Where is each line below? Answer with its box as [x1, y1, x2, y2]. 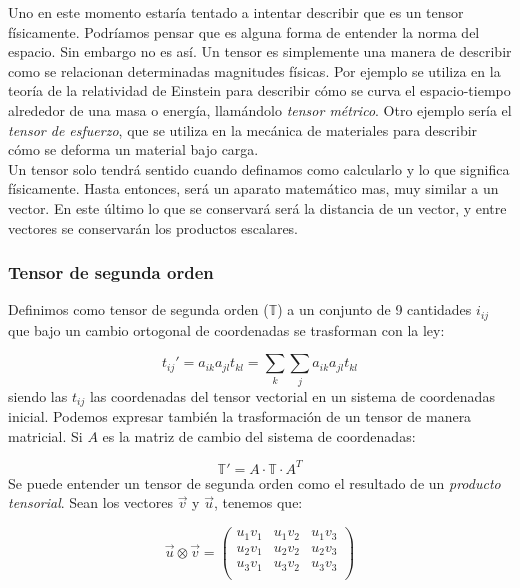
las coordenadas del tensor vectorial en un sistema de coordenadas [89, 385, 495, 406]
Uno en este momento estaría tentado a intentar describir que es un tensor [8, 2, 464, 22]
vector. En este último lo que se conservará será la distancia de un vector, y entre [8, 197, 507, 218]
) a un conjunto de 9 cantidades [277, 299, 472, 320]
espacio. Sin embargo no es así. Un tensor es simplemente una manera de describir [8, 41, 512, 62]
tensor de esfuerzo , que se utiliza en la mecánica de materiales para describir [8, 119, 478, 140]
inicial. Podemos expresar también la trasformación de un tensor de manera [8, 406, 472, 427]
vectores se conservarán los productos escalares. [8, 217, 299, 238]
